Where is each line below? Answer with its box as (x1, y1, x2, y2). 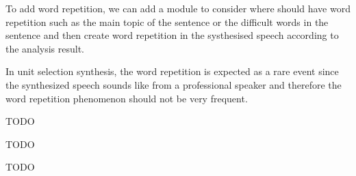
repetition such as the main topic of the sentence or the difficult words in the (5, 14, 329, 29)
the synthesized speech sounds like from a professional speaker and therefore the (5, 77, 342, 91)
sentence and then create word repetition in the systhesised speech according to (5, 28, 339, 42)
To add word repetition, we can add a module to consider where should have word (5, 1, 351, 15)
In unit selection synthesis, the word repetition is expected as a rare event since (5, 64, 339, 78)
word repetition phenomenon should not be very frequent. (5, 91, 248, 105)
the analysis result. (5, 41, 84, 55)
